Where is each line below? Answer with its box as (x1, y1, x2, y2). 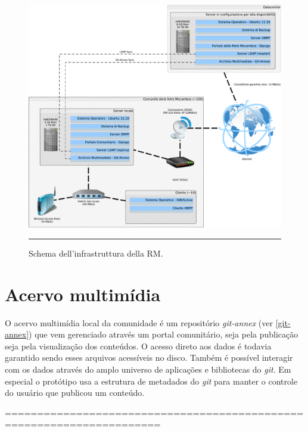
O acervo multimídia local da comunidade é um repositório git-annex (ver (5, 316, 273, 329)
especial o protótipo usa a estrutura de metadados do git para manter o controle (5, 374, 298, 387)
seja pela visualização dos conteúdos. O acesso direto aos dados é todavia (5, 339, 272, 352)
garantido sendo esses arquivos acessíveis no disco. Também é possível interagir (5, 351, 293, 364)
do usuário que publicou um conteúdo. (5, 386, 145, 399)
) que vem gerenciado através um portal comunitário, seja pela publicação (29, 328, 298, 341)
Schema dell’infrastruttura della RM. (29, 246, 163, 259)
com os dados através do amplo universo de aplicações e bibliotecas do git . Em (5, 363, 291, 375)
